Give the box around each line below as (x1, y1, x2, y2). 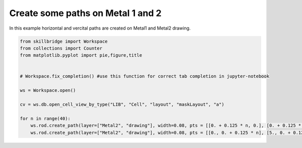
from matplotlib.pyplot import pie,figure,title (20, 53, 142, 58)
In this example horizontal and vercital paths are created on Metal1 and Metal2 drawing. (9, 25, 191, 31)
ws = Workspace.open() (20, 88, 76, 93)
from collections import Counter (20, 45, 103, 51)
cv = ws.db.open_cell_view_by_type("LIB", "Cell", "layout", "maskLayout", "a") (20, 102, 224, 107)
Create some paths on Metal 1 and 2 (9, 8, 162, 19)
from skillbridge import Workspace (20, 38, 108, 44)
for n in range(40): (20, 115, 70, 121)
